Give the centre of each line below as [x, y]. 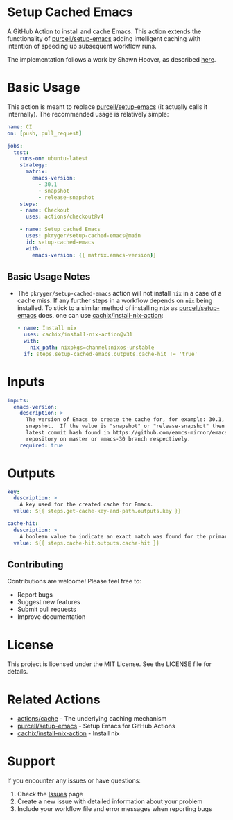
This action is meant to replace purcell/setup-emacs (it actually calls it [107, 106]
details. [18, 672]
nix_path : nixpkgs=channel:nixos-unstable [92, 348]
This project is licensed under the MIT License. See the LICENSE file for [110, 664]
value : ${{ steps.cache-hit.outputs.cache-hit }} [86, 543]
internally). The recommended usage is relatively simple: [88, 114]
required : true [42, 445]
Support [31, 761]
